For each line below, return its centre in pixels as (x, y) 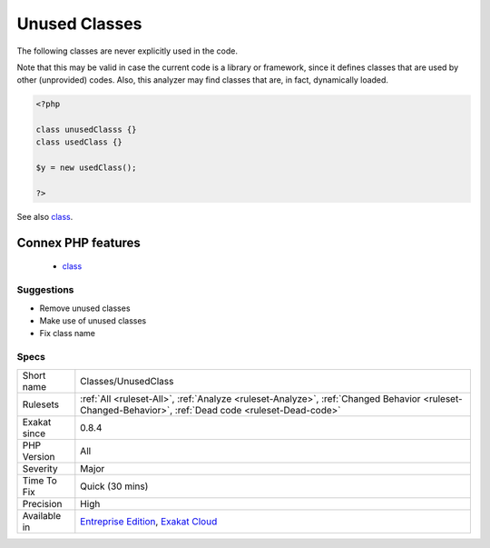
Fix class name (67, 334)
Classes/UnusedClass (127, 381)
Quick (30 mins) (114, 486)
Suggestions (45, 290)
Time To (40, 480)
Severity (40, 468)
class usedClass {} (79, 142)
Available (42, 515)
